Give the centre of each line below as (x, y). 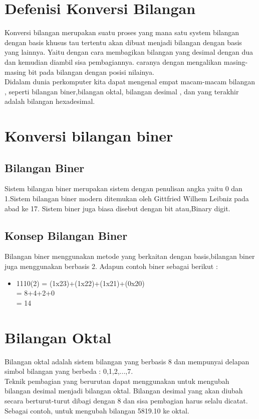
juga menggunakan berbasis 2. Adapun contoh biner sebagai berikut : (111, 266)
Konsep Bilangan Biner (66, 235)
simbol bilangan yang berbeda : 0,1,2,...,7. (69, 371)
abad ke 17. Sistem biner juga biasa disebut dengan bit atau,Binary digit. (117, 208)
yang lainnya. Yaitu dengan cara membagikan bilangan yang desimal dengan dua (129, 52)
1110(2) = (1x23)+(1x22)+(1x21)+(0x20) (80, 283)
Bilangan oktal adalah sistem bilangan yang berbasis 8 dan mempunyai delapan (127, 361)
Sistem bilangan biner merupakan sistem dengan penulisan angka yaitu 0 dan (123, 188)
